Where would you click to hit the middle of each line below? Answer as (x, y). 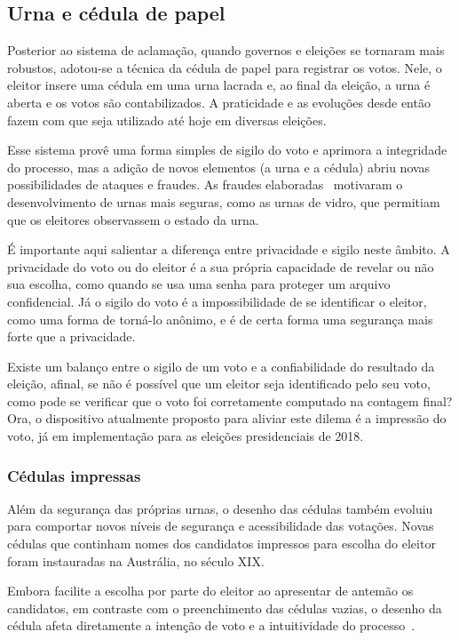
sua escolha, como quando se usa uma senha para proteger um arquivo (199, 284)
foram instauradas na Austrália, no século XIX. (136, 560)
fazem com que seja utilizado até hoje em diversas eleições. (167, 120)
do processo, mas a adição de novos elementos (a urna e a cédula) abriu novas (219, 167)
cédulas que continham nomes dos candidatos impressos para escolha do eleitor (222, 544)
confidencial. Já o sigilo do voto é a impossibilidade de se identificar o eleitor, (217, 301)
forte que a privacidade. (71, 336)
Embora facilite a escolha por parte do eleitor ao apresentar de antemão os (210, 591)
